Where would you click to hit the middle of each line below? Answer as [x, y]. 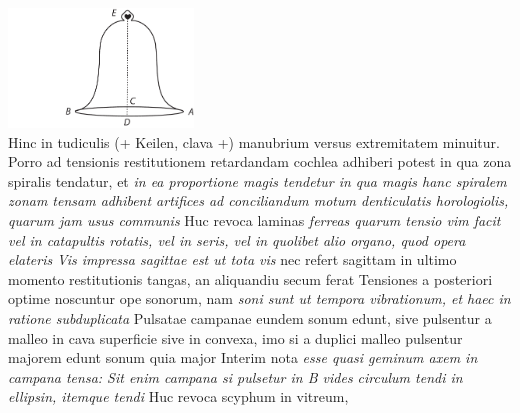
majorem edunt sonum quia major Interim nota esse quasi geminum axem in [243, 357]
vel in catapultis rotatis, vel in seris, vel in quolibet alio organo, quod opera [237, 239]
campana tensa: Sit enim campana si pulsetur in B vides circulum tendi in [235, 376]
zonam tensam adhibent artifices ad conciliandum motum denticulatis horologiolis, [258, 200]
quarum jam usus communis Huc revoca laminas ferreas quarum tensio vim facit [254, 219]
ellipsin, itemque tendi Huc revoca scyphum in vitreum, [178, 396]
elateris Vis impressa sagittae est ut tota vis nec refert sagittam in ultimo [232, 259]
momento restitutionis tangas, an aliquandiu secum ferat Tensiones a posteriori [250, 278]
